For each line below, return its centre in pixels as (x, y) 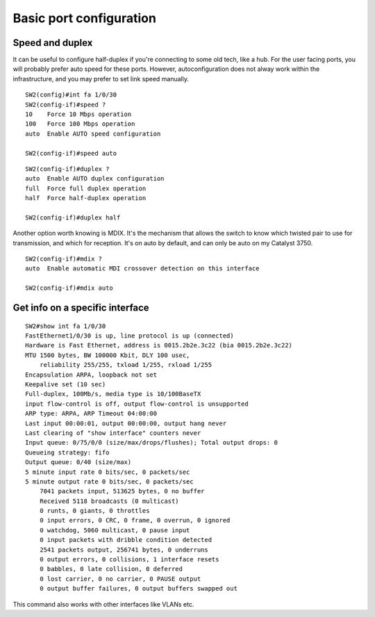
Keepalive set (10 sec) (66, 385)
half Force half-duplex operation (86, 198)
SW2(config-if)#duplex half (73, 217)
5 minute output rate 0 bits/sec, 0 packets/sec (109, 482)
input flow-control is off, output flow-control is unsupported (137, 404)
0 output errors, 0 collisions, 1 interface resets (129, 560)
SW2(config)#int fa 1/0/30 (71, 95)
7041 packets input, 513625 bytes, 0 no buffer (122, 491)
